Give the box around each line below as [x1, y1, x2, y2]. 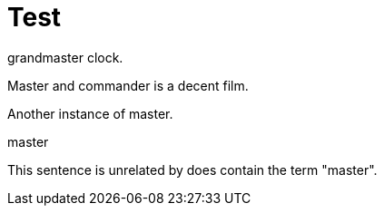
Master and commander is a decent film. [7, 77, 249, 93]
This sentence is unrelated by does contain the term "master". [7, 161, 378, 178]
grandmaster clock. [7, 49, 123, 65]
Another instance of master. [7, 105, 173, 121]
